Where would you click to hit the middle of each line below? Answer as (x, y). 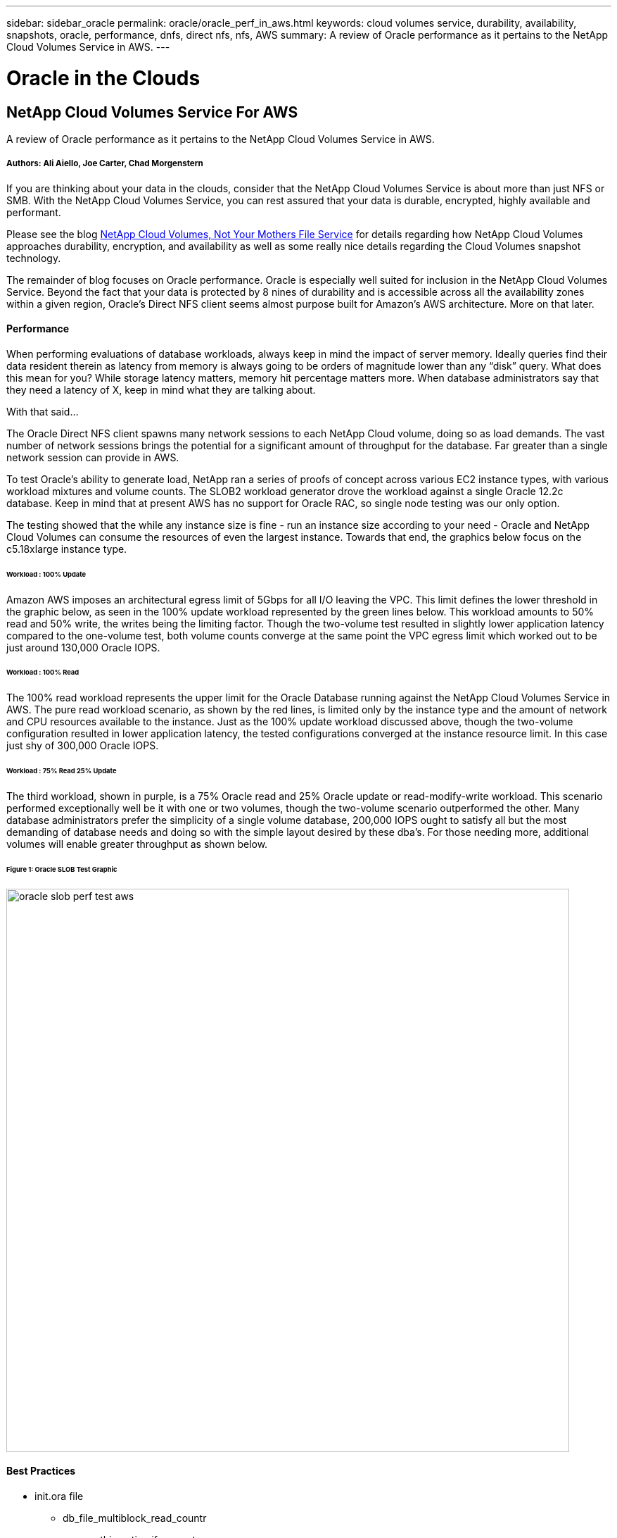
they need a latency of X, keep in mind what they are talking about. (161, 389)
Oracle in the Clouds (103, 78)
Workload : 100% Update (46, 574)
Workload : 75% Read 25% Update (62, 771)
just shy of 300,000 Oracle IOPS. (83, 746)
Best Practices (41, 1471)
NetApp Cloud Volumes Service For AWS (152, 112)
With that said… (43, 411)
